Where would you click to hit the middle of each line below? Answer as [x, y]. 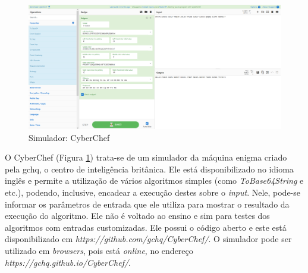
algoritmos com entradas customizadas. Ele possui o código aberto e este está [146, 227]
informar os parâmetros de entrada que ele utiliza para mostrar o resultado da [147, 204]
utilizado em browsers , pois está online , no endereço [99, 251]
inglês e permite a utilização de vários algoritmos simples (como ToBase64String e [154, 181]
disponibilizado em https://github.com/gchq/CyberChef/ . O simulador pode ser [148, 239]
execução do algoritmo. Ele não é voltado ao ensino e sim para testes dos [137, 216]
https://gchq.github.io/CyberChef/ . [68, 262]
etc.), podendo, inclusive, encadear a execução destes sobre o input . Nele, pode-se [153, 192]
